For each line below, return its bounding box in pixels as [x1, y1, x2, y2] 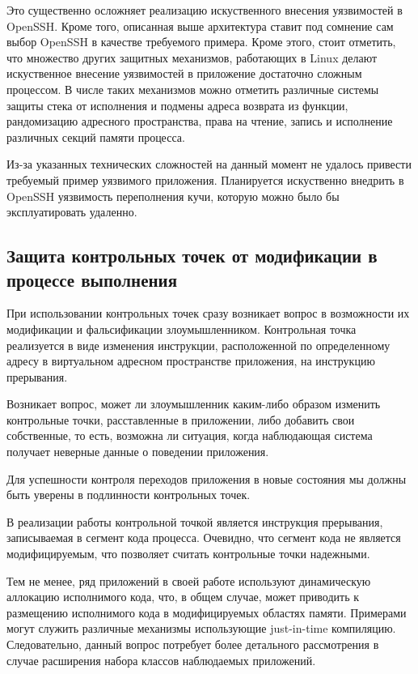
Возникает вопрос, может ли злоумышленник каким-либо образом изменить [6, 395, 381, 412]
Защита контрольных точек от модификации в [6, 243, 378, 268]
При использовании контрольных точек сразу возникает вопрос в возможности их [6, 305, 410, 322]
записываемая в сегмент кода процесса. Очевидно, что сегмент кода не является [6, 529, 401, 546]
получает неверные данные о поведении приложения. [6, 443, 269, 460]
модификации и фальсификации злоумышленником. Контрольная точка [6, 320, 357, 337]
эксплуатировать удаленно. [6, 203, 137, 220]
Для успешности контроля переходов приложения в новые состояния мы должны [6, 470, 407, 487]
